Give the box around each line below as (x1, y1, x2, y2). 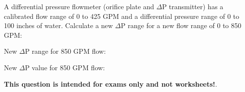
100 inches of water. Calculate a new (4, 20, 113, 31)
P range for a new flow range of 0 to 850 (121, 20, 242, 31)
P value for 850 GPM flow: (25, 62, 105, 72)
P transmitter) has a (162, 1, 224, 11)
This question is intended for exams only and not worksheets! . (4, 78, 217, 89)
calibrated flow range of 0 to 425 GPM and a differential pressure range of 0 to (4, 11, 239, 21)
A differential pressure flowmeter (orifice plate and (4, 1, 154, 11)
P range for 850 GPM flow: (25, 46, 106, 56)
